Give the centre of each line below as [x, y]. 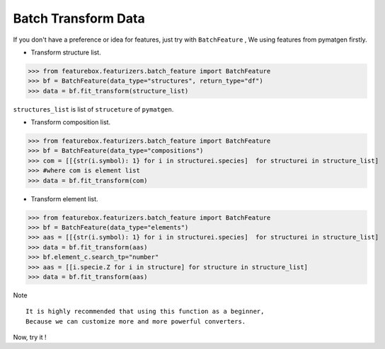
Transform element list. [64, 199]
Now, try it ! [30, 337]
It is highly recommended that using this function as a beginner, [145, 312]
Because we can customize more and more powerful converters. [136, 321]
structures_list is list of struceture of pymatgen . [93, 109]
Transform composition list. [71, 122]
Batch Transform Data [79, 18]
